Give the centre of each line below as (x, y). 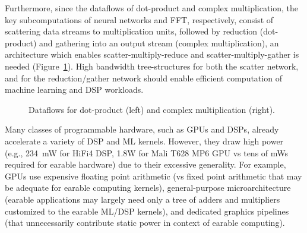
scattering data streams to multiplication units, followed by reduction (131, 31)
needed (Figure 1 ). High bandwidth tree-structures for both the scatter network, (152, 66)
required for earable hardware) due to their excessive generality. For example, (145, 164)
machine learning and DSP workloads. (74, 89)
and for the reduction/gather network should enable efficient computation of (143, 78)
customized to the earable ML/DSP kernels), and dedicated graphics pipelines (147, 211)
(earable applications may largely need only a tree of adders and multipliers (143, 199)
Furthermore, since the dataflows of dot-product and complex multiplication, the (152, 8)
